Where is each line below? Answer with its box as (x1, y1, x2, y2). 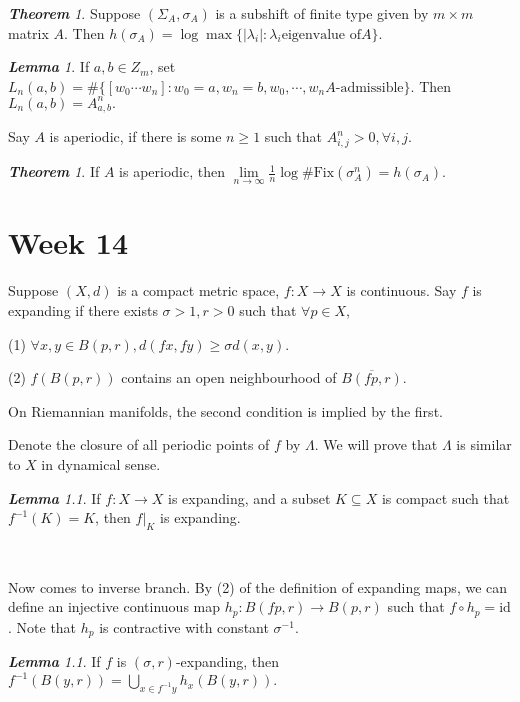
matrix (8, 22, 49, 43)
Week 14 (8, 222, 129, 263)
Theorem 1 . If (8, 161, 100, 182)
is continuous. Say (346, 280, 457, 301)
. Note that (8, 616, 77, 637)
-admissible (335, 80, 404, 95)
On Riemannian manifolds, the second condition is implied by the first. (8, 400, 443, 421)
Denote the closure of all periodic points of (8, 434, 270, 455)
